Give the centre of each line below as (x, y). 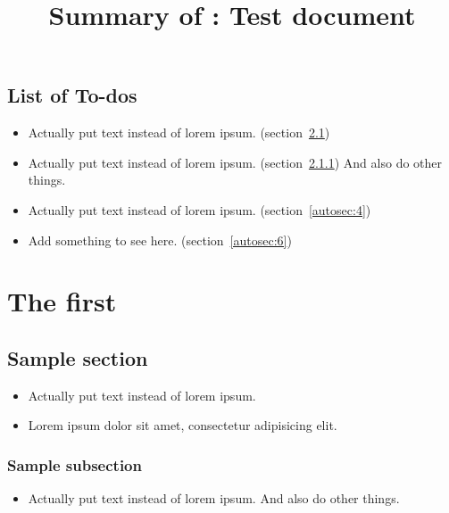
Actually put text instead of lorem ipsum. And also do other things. (214, 498)
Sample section (78, 357)
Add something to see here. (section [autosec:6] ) (160, 240)
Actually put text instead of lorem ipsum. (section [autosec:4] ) (200, 209)
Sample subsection (75, 464)
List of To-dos (72, 95)
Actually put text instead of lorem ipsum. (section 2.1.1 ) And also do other (235, 162)
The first (62, 301)
